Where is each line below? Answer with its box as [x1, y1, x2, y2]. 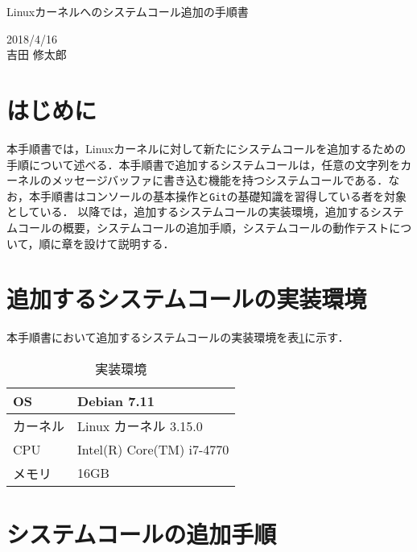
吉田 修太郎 [6, 46, 67, 63]
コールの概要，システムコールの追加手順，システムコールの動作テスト [17, 218, 390, 235]
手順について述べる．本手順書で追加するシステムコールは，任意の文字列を [6, 156, 401, 172]
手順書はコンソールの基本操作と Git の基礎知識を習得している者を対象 [39, 187, 407, 204]
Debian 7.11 [77, 391, 155, 410]
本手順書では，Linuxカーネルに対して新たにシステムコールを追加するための [6, 139, 407, 156]
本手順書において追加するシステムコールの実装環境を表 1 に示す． [6, 329, 349, 346]
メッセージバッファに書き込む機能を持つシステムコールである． [51, 172, 389, 189]
